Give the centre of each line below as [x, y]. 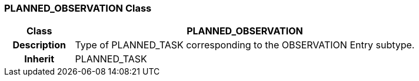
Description [39, 45]
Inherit [39, 59]
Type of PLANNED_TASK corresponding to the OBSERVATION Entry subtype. [245, 45]
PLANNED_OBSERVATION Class [78, 8]
